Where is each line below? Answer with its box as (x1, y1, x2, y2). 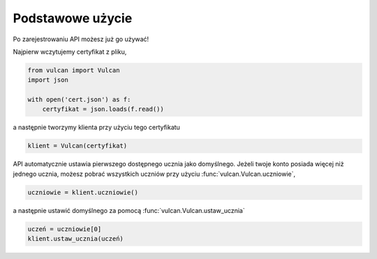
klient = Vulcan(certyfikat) (27, 142, 128, 150)
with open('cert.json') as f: (27, 96, 131, 104)
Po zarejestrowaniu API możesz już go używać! (13, 35, 149, 43)
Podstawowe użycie (13, 10, 133, 26)
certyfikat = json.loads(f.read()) (42, 105, 164, 113)
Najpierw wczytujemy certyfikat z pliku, (13, 47, 127, 56)
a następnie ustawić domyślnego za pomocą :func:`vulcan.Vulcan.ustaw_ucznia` (13, 206, 245, 214)
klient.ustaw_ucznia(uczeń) (27, 235, 124, 243)
